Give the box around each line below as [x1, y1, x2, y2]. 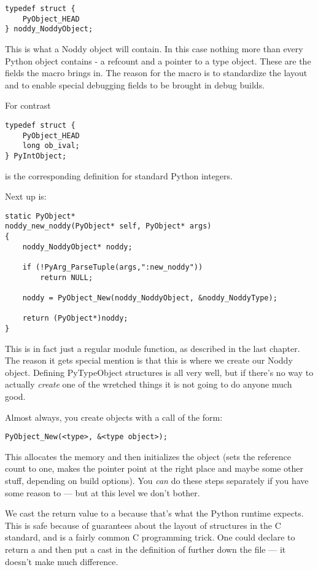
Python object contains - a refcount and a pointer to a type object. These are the [5, 54, 311, 67]
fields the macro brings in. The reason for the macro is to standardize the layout [5, 66, 308, 79]
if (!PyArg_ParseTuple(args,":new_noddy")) [22, 263, 203, 272]
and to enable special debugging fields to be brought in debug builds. [5, 78, 265, 91]
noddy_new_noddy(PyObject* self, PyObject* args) [5, 222, 212, 231]
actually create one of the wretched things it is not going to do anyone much [5, 378, 292, 391]
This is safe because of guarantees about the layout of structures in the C [5, 518, 281, 531]
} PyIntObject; [5, 151, 67, 160]
